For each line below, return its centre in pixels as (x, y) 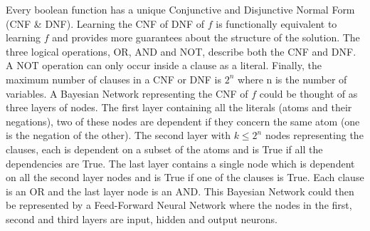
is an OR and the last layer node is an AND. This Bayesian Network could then (180, 191)
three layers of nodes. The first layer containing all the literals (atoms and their (179, 107)
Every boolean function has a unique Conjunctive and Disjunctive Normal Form (180, 9)
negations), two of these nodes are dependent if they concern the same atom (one (183, 121)
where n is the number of (292, 79)
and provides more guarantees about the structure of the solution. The (206, 37)
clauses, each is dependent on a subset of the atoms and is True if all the (164, 149)
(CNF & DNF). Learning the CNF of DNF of (105, 23)
